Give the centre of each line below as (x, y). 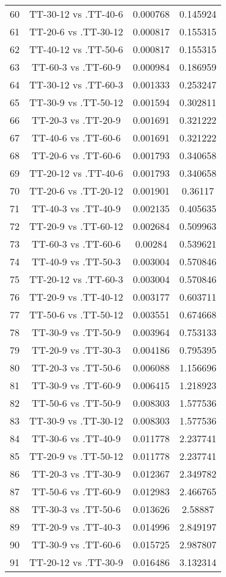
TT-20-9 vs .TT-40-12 (76, 297)
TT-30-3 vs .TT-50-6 (76, 509)
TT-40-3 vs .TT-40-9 (76, 208)
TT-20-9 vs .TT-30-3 (76, 350)
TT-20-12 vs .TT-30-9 (76, 562)
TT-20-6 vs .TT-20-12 (76, 191)
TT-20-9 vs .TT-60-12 (76, 226)
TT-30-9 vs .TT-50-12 (76, 102)
